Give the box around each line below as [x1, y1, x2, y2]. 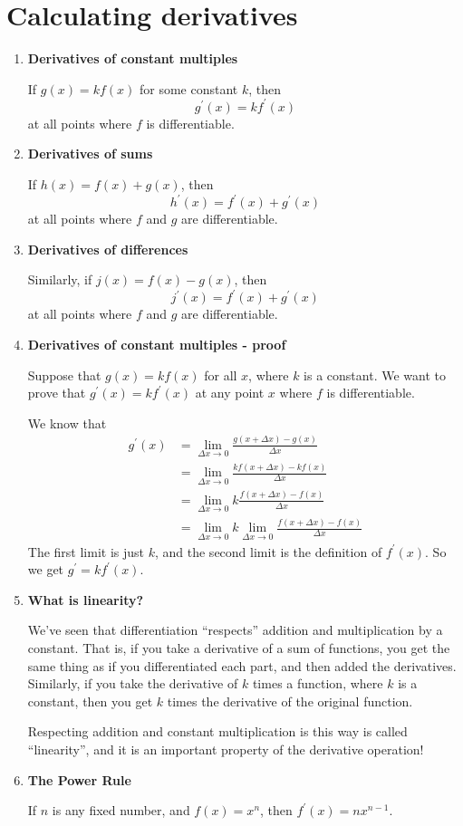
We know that [27, 413, 107, 432]
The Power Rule [27, 770, 131, 789]
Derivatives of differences [27, 239, 188, 258]
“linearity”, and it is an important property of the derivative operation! [27, 739, 424, 758]
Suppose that [27, 365, 101, 384]
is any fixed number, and [52, 801, 190, 820]
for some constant [139, 79, 238, 98]
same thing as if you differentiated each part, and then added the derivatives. [27, 656, 457, 675]
